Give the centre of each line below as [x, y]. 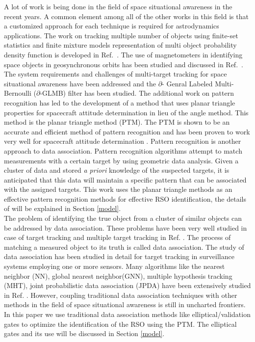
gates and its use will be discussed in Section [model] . [84, 333]
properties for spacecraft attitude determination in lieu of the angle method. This [126, 112]
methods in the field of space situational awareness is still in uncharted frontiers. [125, 304]
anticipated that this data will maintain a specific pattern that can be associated [125, 179]
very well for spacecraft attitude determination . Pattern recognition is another [123, 141]
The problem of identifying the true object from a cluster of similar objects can [123, 218]
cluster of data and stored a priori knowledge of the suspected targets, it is [117, 170]
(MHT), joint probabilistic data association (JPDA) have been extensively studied [127, 285]
